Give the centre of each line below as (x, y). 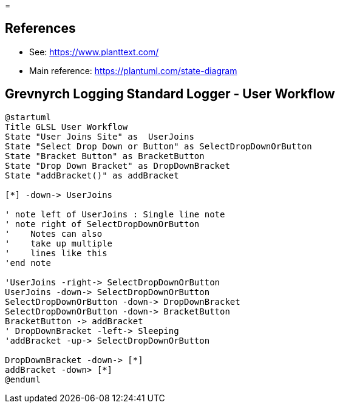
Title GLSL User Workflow (66, 127)
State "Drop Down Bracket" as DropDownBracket (117, 165)
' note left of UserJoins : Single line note (115, 214)
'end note (28, 263)
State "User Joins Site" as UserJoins (100, 136)
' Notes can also (54, 233)
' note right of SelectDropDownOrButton (102, 224)
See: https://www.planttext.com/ (94, 52)
